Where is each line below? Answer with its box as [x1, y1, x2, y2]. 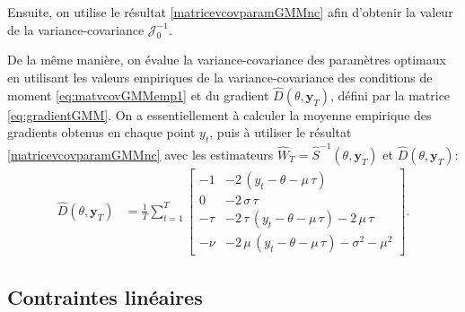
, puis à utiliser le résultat [209, 123, 352, 142]
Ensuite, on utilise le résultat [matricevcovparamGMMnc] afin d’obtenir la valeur [7, 3, 453, 21]
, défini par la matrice [329, 85, 451, 104]
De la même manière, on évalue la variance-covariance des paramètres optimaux [7, 50, 446, 69]
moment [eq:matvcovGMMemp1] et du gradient [7, 85, 269, 104]
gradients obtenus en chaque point [7, 123, 196, 142]
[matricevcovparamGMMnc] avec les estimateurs [7, 144, 274, 163]
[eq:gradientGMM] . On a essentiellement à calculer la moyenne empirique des [7, 105, 432, 124]
